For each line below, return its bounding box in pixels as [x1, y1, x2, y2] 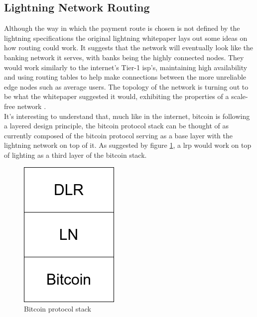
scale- [231, 91, 248, 102]
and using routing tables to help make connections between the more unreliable [4, 72, 247, 82]
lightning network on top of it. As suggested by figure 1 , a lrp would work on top [4, 140, 252, 150]
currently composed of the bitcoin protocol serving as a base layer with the [4, 130, 233, 140]
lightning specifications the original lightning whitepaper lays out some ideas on [4, 32, 248, 43]
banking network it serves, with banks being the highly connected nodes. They [4, 52, 244, 62]
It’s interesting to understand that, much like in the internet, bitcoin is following [4, 110, 250, 121]
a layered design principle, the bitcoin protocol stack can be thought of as [4, 120, 229, 131]
